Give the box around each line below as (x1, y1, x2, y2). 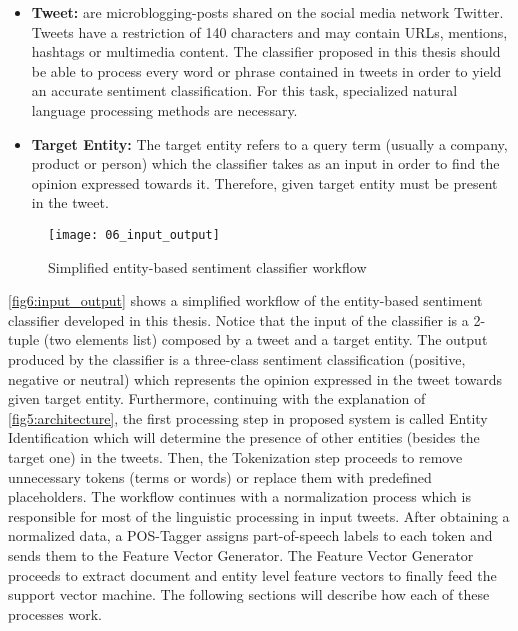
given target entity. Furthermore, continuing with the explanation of (8, 388, 426, 409)
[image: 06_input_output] (48, 227, 220, 242)
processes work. (8, 603, 103, 624)
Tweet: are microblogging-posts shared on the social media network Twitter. (31, 2, 504, 22)
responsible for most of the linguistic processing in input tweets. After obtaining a (8, 505, 510, 526)
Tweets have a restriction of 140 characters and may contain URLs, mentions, (31, 21, 508, 42)
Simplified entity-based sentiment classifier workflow (48, 256, 367, 277)
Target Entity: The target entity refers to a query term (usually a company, (31, 133, 508, 154)
